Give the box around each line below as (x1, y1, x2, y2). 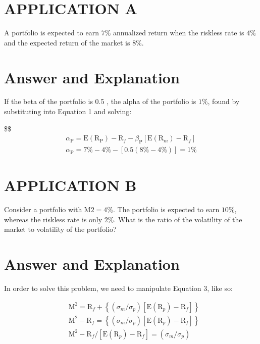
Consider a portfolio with (4, 204, 82, 215)
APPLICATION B (4, 175, 137, 195)
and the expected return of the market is (4, 37, 130, 47)
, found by (207, 96, 240, 107)
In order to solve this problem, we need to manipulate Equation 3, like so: (4, 283, 233, 293)
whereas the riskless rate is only (4, 214, 102, 224)
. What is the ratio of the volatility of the (114, 214, 242, 224)
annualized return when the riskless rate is (113, 27, 244, 38)
